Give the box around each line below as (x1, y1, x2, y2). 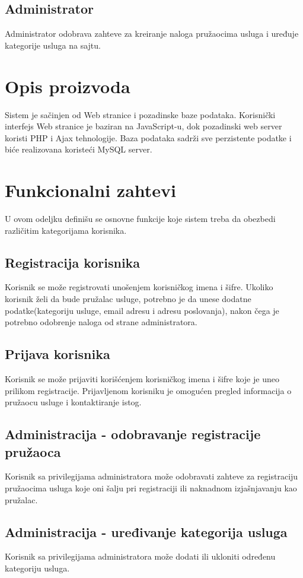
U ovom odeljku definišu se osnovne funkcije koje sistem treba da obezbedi (5, 212, 276, 225)
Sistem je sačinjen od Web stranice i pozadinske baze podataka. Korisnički (5, 108, 276, 120)
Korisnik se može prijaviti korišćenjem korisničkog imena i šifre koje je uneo (5, 372, 279, 385)
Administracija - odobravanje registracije (5, 425, 261, 443)
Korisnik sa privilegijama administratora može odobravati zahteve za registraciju (5, 470, 298, 482)
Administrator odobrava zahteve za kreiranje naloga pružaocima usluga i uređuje (5, 27, 299, 40)
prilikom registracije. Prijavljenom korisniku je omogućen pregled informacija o (5, 384, 292, 396)
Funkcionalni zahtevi (5, 178, 176, 202)
